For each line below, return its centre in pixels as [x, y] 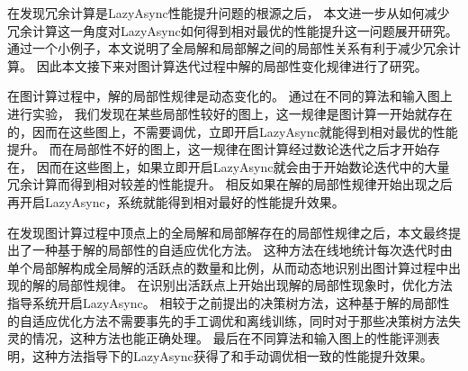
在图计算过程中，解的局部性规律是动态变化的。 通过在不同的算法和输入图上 [230, 96]
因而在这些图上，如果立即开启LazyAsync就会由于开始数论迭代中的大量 [243, 166]
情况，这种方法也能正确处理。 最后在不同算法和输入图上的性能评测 [229, 338]
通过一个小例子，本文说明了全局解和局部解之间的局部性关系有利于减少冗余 [228, 48]
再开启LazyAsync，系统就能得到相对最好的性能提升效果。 [176, 201]
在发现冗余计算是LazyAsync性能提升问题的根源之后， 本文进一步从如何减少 [229, 13]
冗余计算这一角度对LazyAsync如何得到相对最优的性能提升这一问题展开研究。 [233, 30]
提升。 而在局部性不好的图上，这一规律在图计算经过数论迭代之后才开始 [217, 149]
